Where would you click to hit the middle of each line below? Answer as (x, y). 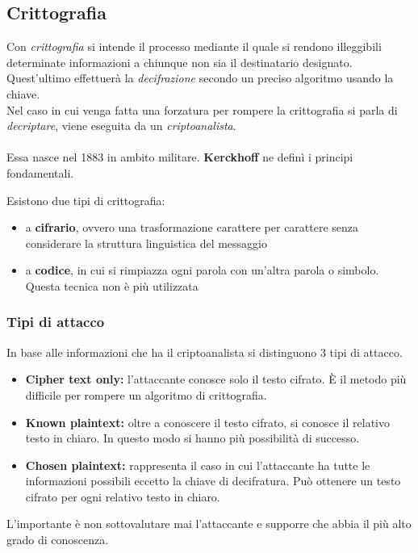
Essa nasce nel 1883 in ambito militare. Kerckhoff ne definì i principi (180, 157)
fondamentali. (40, 172)
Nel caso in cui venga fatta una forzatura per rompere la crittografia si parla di (202, 109)
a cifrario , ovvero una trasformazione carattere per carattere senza (192, 227)
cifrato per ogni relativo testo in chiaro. (123, 496)
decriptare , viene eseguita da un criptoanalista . (121, 126)
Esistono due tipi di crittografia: (86, 200)
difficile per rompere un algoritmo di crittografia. (146, 394)
